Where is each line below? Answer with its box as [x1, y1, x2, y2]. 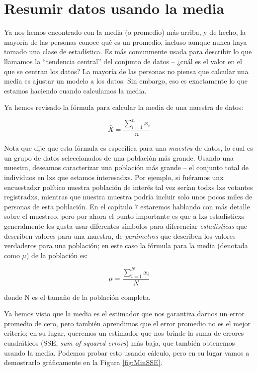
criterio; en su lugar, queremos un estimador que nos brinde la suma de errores [4, 328, 244, 338]
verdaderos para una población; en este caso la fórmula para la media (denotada [4, 240, 248, 251]
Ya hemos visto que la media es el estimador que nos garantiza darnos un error [4, 308, 245, 319]
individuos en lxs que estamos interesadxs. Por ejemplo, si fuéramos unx [4, 172, 224, 182]
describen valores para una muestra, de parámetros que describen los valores [4, 230, 236, 241]
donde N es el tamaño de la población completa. [4, 291, 151, 302]
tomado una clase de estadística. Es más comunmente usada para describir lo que [4, 46, 252, 57]
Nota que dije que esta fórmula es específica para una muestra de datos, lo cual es [4, 143, 253, 153]
